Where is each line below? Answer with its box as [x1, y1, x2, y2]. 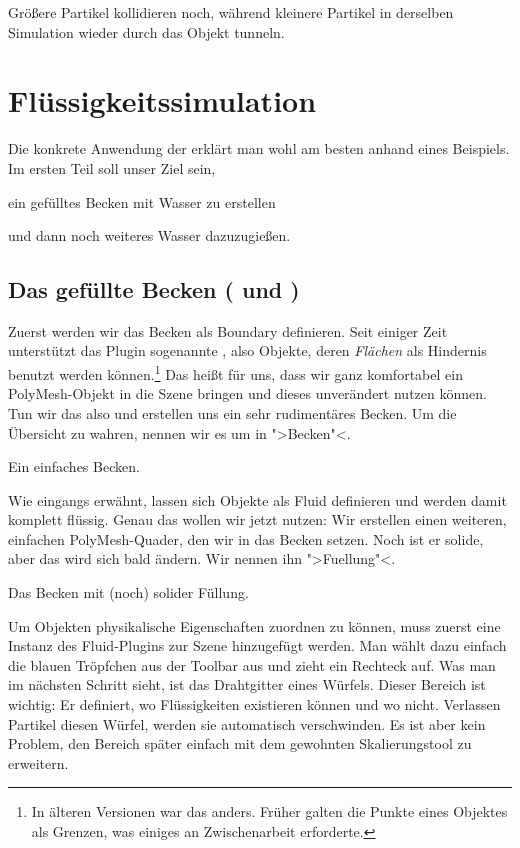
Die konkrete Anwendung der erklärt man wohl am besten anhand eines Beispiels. [8, 138, 510, 159]
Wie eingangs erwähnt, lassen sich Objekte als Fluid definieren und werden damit [8, 489, 507, 510]
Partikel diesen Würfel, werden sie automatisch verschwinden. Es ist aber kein [8, 713, 486, 734]
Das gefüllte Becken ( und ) [8, 274, 300, 305]
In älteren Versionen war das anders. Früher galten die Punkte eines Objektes [31, 801, 508, 822]
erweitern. [8, 752, 69, 773]
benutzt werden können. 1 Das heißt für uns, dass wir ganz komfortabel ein [8, 361, 463, 384]
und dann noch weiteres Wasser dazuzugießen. [8, 225, 291, 246]
